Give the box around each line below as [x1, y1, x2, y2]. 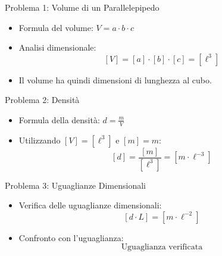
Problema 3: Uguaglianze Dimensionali [5, 179, 146, 191]
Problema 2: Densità [5, 93, 80, 106]
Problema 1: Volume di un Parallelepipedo [5, 1, 160, 13]
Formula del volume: [18, 21, 93, 33]
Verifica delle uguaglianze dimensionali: [18, 199, 162, 211]
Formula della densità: [18, 113, 100, 126]
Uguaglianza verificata [121, 243, 203, 252]
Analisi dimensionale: [18, 41, 96, 54]
